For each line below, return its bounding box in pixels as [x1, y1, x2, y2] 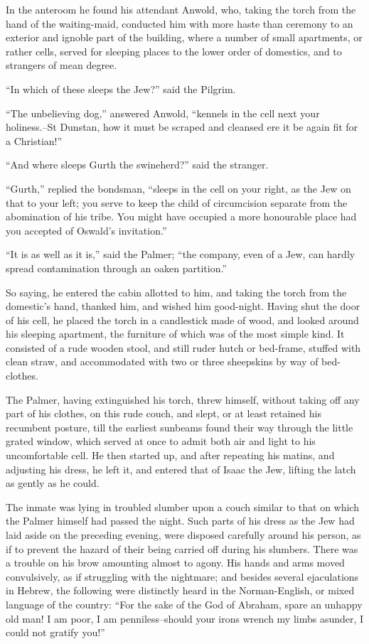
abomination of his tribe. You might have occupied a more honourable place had [6, 209, 357, 224]
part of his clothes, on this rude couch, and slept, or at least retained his [6, 406, 321, 421]
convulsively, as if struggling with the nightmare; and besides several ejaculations [6, 569, 359, 584]
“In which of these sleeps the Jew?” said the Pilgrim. [6, 81, 236, 96]
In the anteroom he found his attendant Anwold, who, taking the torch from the [6, 2, 356, 16]
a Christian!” [6, 133, 63, 148]
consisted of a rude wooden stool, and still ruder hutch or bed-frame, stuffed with [6, 340, 361, 355]
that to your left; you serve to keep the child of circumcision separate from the [6, 195, 348, 210]
